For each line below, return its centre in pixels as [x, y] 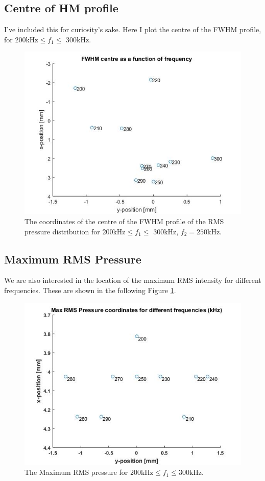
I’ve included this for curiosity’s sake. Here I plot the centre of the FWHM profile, [133, 29]
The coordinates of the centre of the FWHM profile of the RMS [124, 221]
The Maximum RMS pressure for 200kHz [89, 472]
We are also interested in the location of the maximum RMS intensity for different [133, 280]
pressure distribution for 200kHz [75, 231]
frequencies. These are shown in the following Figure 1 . [90, 290]
